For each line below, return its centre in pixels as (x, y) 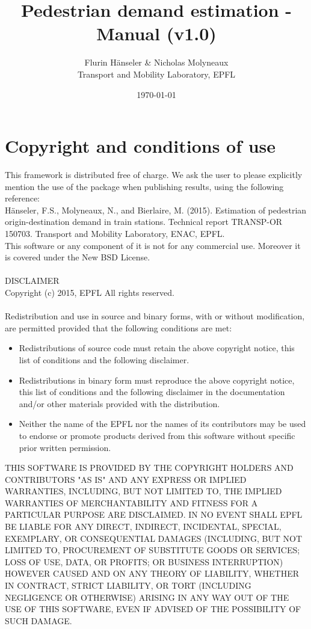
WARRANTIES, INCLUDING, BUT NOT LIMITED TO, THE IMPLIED (143, 491)
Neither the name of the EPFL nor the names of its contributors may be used (162, 424)
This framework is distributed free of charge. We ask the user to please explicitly (154, 175)
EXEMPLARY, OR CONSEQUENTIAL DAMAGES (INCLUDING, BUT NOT (154, 538)
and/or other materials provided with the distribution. (119, 403)
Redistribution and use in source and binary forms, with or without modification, (155, 316)
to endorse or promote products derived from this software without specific (157, 435)
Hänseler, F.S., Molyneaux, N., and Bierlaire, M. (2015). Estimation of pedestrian (156, 210)
